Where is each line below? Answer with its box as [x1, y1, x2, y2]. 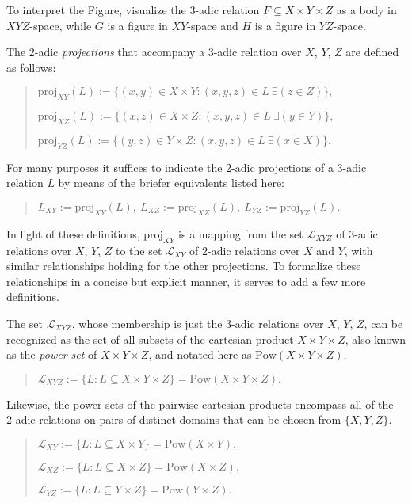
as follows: [6, 59, 56, 75]
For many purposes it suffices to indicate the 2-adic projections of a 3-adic [6, 158, 367, 175]
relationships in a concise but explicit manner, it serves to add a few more [6, 272, 366, 289]
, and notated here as [148, 346, 252, 363]
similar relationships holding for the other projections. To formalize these [6, 257, 361, 274]
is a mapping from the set [178, 225, 303, 242]
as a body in [336, 2, 397, 17]
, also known [345, 330, 406, 347]
